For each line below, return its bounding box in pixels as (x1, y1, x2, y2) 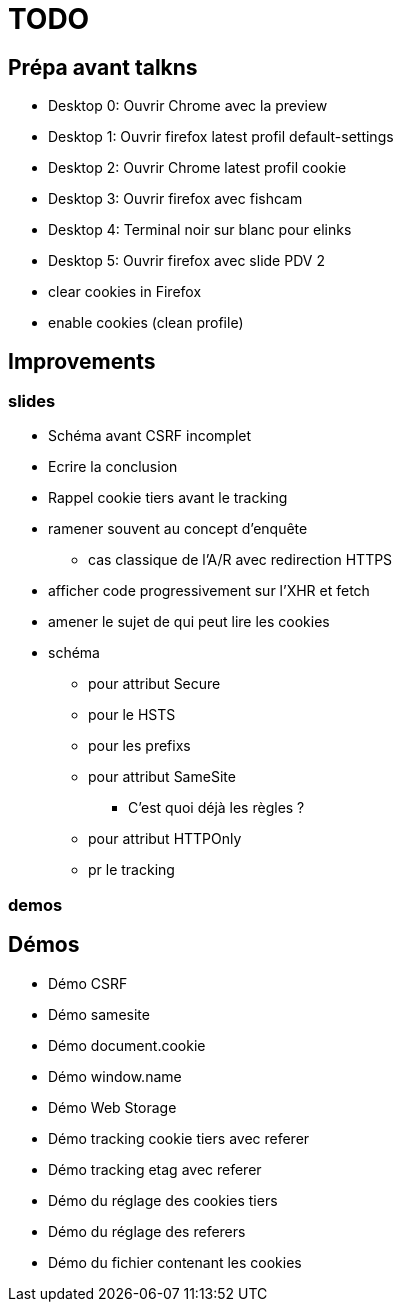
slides (8, 391, 56, 412)
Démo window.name (48, 1067, 182, 1085)
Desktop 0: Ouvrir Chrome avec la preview (48, 97, 328, 115)
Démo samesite (48, 1005, 150, 1023)
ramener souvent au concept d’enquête (48, 520, 308, 538)
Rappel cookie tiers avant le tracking (48, 489, 288, 507)
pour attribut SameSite (88, 768, 236, 786)
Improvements (8, 348, 156, 374)
